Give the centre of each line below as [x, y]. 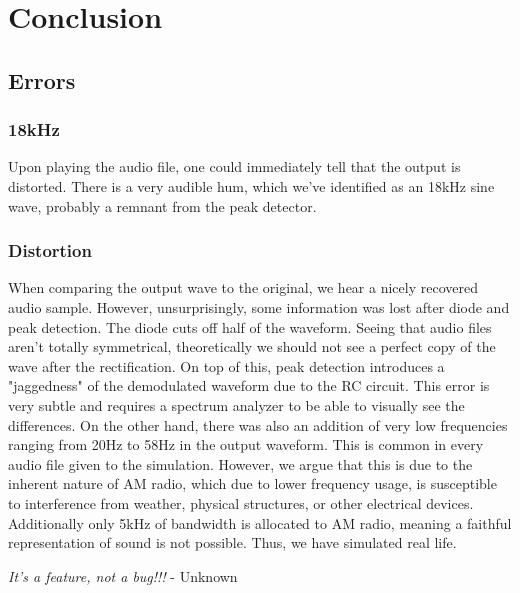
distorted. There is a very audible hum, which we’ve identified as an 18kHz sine [251, 185]
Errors [42, 79]
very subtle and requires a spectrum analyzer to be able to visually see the [236, 404]
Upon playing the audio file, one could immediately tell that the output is [234, 166]
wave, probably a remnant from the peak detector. [162, 205]
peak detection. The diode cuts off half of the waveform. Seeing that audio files [250, 326]
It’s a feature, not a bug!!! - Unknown [123, 575]
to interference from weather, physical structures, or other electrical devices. [241, 502]
